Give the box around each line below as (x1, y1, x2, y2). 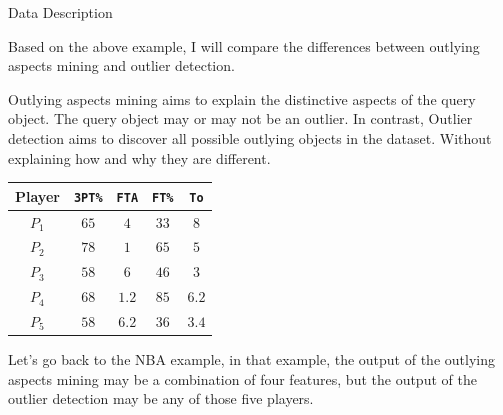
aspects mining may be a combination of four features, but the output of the (8, 368, 477, 389)
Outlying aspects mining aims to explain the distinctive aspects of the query (8, 88, 476, 109)
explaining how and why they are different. (8, 147, 271, 168)
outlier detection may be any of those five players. (8, 388, 314, 409)
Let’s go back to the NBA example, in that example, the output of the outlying (8, 349, 495, 370)
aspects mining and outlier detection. (8, 55, 235, 76)
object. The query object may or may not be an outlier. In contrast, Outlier (8, 108, 473, 129)
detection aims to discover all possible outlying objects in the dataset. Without (8, 127, 492, 148)
